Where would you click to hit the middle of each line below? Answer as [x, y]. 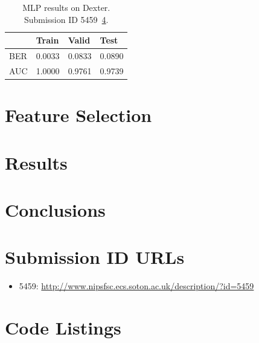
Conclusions [55, 209]
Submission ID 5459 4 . [66, 19]
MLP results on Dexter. [66, 7]
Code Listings [63, 327]
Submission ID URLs [95, 257]
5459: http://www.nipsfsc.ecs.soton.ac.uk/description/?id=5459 [136, 286]
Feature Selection [78, 115]
